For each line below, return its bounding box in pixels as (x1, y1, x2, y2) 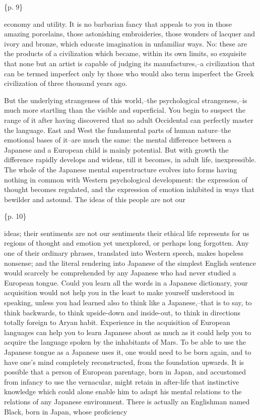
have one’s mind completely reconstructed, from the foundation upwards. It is (4, 356, 244, 367)
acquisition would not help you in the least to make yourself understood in (4, 287, 234, 298)
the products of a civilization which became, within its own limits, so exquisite (4, 48, 247, 59)
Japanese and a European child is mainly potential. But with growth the (4, 144, 229, 155)
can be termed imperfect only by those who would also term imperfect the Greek (4, 68, 254, 78)
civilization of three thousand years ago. (4, 78, 127, 88)
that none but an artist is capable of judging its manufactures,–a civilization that (4, 58, 255, 68)
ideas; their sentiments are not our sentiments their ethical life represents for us (4, 227, 249, 238)
